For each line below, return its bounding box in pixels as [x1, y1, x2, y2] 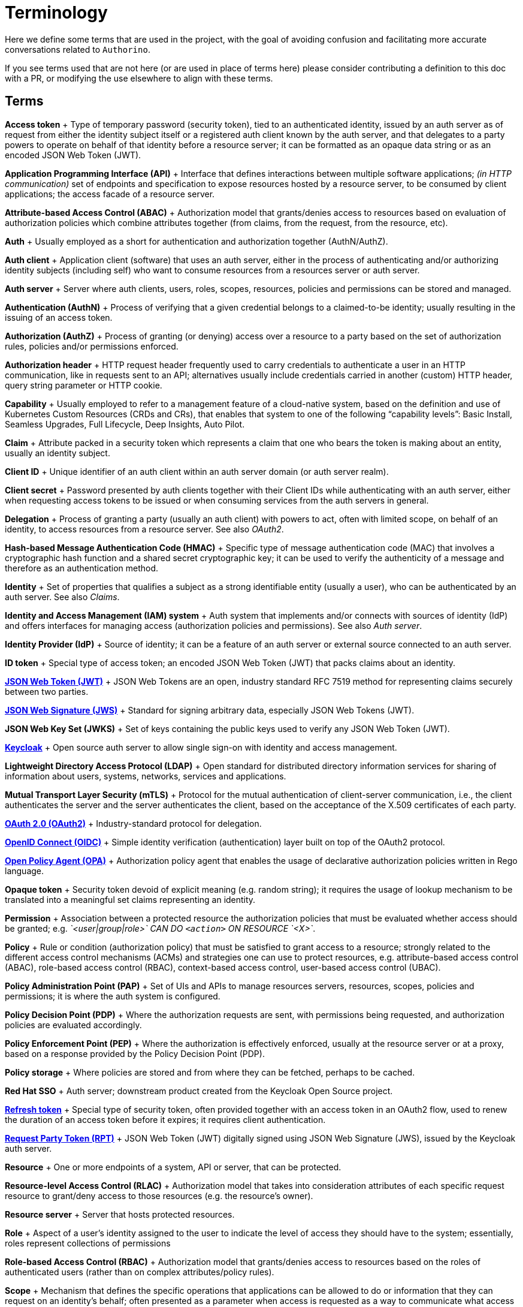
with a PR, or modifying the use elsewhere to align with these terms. [5, 73, 273, 83]
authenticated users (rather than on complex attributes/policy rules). [5, 1266, 274, 1277]
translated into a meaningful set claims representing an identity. [5, 894, 256, 905]
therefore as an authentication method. [5, 562, 159, 573]
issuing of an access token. [5, 312, 113, 323]
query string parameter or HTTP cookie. [5, 380, 162, 390]
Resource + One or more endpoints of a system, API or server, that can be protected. [5, 1161, 341, 1172]
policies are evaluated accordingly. [5, 1019, 142, 1030]
